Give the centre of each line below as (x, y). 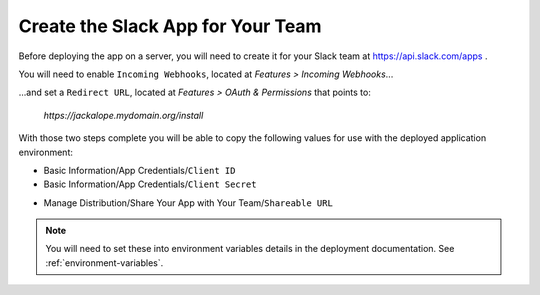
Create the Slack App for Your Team (170, 26)
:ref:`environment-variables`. (104, 262)
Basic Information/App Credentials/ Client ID (139, 170)
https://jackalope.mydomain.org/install (123, 115)
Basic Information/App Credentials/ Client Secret (150, 184)
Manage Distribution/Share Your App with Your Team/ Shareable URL (188, 202)
